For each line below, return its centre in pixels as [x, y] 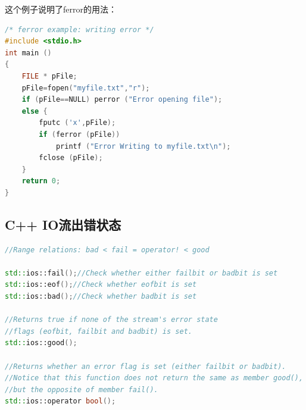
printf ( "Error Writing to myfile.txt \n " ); [143, 146]
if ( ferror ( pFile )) [79, 134]
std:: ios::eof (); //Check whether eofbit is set [101, 285]
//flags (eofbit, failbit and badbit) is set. [99, 331]
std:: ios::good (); [41, 343]
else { [35, 111]
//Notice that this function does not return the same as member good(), [154, 378]
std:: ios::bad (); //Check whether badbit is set [101, 297]
